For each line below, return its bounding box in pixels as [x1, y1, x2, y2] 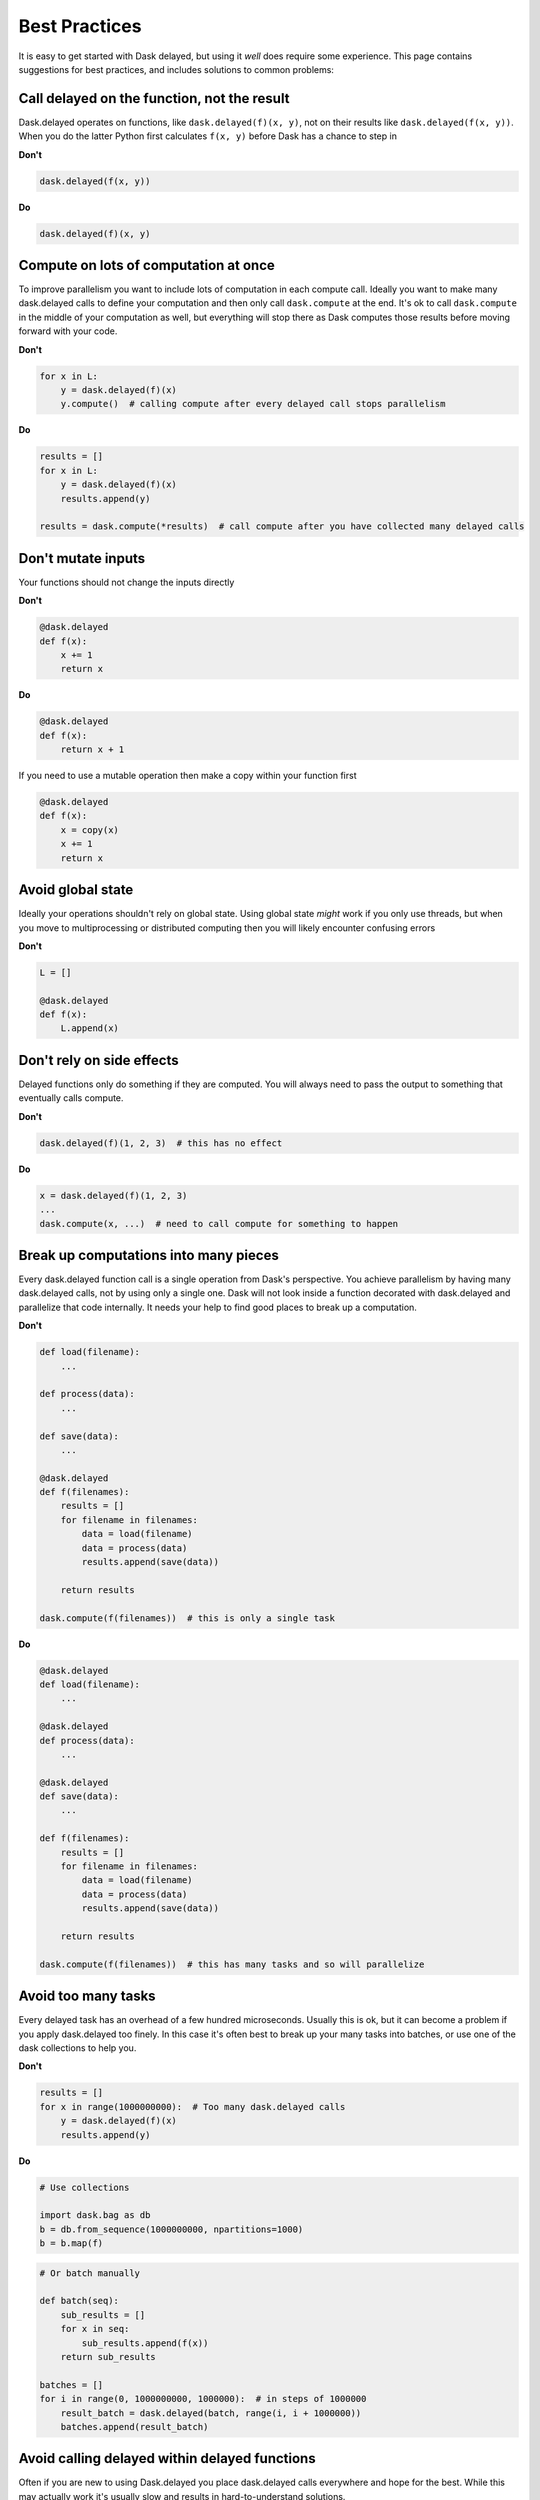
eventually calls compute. [18, 1092, 124, 1104]
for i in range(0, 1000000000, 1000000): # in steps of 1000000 [39, 2393, 367, 2405]
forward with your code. [18, 325, 118, 337]
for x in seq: [60, 2323, 130, 2335]
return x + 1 [60, 744, 125, 755]
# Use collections [39, 2181, 130, 2193]
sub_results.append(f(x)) [81, 2337, 209, 2349]
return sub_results [60, 2351, 157, 2363]
